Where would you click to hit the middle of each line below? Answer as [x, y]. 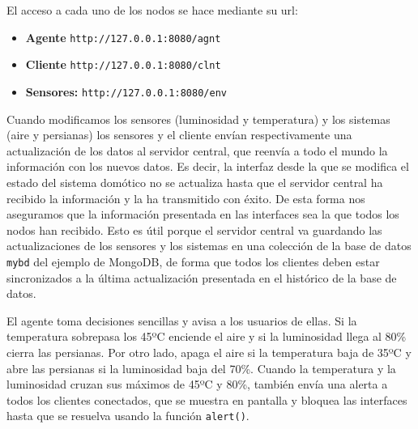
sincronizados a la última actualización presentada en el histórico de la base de [202, 277]
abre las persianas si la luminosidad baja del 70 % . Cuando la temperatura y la [201, 368]
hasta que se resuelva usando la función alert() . [128, 416]
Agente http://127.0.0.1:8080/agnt [123, 37]
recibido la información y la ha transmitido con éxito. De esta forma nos [186, 198]
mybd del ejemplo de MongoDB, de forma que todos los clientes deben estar [193, 261]
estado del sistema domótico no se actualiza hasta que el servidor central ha [195, 182]
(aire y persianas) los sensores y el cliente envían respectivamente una [179, 135]
